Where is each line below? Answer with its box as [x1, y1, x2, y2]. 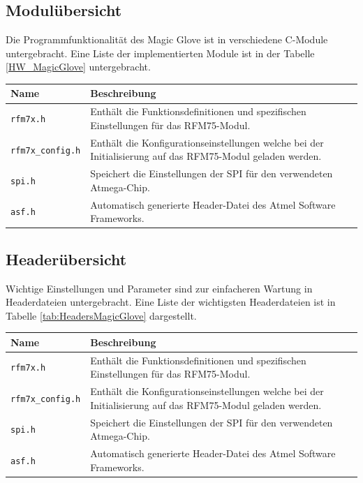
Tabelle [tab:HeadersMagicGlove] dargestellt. [6, 308, 197, 322]
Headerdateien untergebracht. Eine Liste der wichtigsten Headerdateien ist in [6, 295, 336, 309]
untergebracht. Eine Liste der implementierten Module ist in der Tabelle [6, 45, 315, 60]
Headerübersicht [6, 248, 127, 269]
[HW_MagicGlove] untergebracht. [6, 59, 151, 74]
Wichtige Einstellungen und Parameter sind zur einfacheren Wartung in [6, 281, 313, 295]
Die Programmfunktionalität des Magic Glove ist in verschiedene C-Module [6, 32, 328, 47]
